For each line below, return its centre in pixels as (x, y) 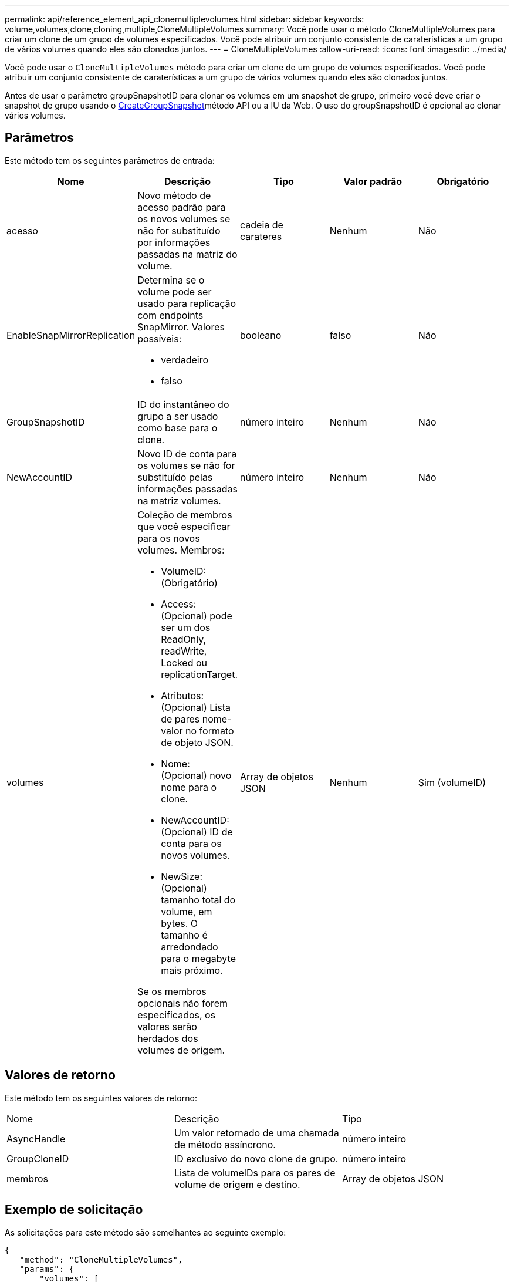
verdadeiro (185, 360)
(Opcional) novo (196, 775)
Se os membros (172, 991)
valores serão (167, 1026)
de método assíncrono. (225, 1144)
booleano (261, 335)
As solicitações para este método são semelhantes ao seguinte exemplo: (146, 1232)
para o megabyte (198, 958)
